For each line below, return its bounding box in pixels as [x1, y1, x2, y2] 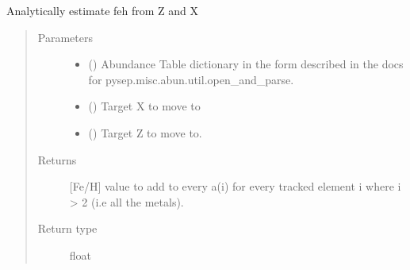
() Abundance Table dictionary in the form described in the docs [88, 56, 404, 72]
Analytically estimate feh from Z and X [6, 2, 199, 18]
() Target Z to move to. [88, 124, 202, 141]
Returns [37, 151, 77, 168]
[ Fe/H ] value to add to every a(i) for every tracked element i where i [69, 178, 401, 195]
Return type [37, 220, 98, 237]
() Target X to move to [88, 98, 201, 114]
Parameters [37, 29, 93, 45]
